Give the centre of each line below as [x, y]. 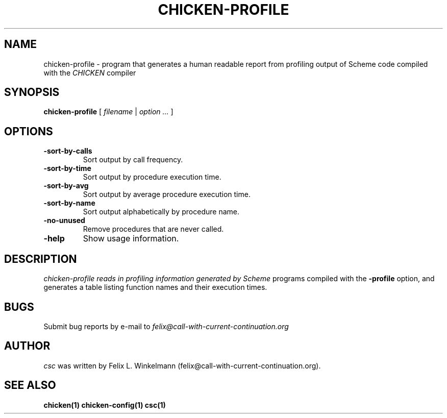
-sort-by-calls [68, 151]
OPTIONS [29, 131]
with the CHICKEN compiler [90, 72]
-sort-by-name [69, 203]
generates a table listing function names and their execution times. [155, 287]
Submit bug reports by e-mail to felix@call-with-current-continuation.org [166, 326]
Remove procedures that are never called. [153, 229]
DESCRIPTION [41, 259]
